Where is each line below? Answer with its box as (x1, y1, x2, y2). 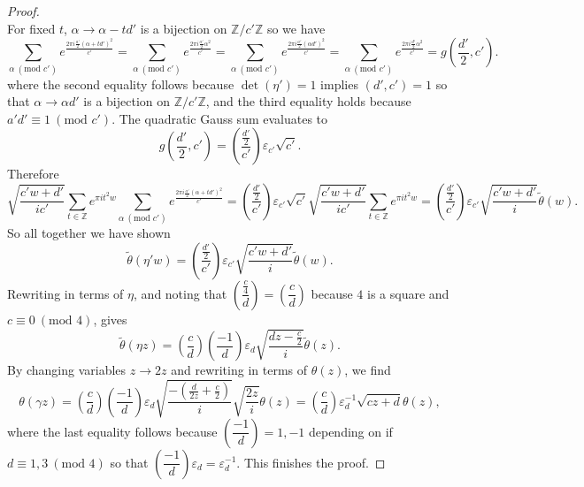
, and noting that (134, 284, 227, 302)
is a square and (367, 284, 450, 302)
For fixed (7, 19, 56, 37)
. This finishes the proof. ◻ (236, 453, 386, 471)
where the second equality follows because (7, 74, 234, 93)
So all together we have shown (7, 224, 171, 242)
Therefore (7, 164, 59, 183)
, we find (344, 361, 391, 379)
